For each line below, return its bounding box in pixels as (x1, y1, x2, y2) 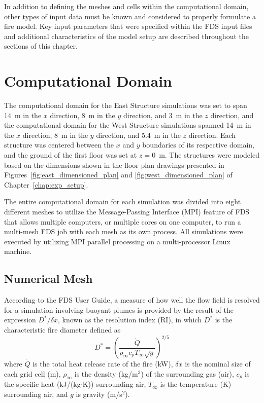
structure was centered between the (4, 139, 114, 150)
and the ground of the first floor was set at (4, 150, 137, 160)
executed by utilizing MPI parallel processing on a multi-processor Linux (4, 236, 230, 246)
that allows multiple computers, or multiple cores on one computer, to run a (4, 216, 241, 227)
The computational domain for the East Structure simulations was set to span (4, 100, 247, 111)
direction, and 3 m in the (123, 109, 203, 120)
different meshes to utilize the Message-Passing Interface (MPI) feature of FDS (4, 206, 250, 217)
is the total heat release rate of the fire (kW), (32, 358, 173, 369)
